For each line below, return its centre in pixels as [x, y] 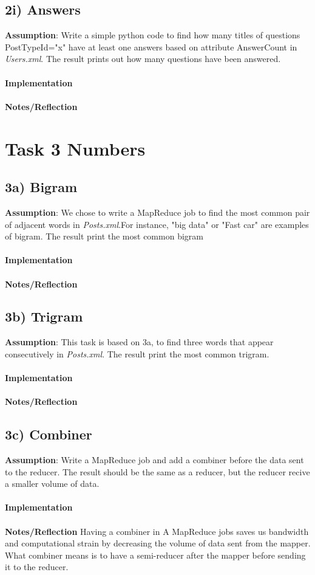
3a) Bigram [41, 187]
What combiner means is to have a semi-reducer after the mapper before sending [155, 555]
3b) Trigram [44, 316]
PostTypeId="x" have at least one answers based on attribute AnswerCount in [151, 46]
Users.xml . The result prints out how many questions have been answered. [143, 59]
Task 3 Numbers [75, 148]
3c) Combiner [49, 434]
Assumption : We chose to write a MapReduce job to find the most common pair [157, 212]
